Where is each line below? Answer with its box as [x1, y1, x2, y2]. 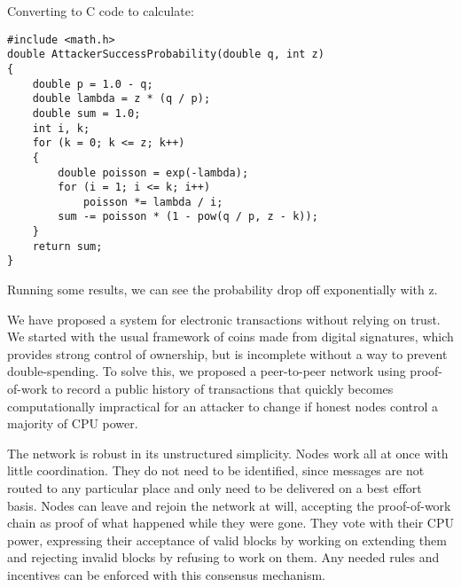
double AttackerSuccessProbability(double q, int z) [7, 48, 324, 61]
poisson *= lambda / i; [82, 195, 223, 208]
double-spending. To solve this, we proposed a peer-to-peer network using [7, 362, 406, 380]
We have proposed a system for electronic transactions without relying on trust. [7, 309, 441, 328]
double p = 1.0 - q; [32, 77, 153, 90]
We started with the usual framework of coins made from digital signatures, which [7, 327, 454, 346]
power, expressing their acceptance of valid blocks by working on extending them [7, 530, 447, 549]
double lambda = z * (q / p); [32, 92, 211, 106]
